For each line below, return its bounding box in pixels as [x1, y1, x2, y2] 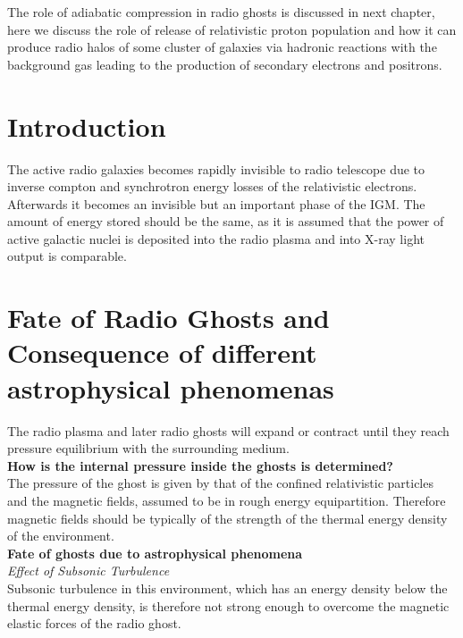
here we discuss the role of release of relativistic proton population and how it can [7, 20, 457, 38]
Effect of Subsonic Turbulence [7, 561, 170, 580]
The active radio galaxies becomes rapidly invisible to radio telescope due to [7, 159, 425, 178]
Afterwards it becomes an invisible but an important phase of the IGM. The [7, 194, 425, 213]
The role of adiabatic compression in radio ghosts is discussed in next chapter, [7, 3, 435, 21]
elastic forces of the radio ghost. [7, 614, 181, 633]
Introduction [7, 107, 166, 144]
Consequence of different [7, 334, 317, 371]
